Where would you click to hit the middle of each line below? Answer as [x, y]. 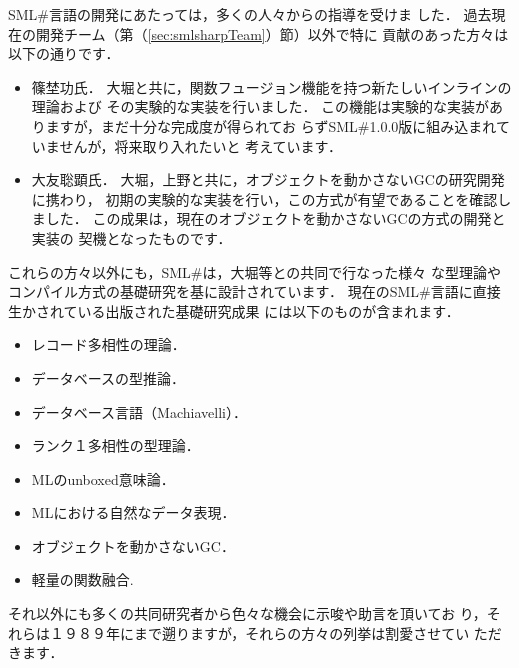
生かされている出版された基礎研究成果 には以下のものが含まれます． [234, 310]
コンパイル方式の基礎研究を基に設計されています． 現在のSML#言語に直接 [254, 291]
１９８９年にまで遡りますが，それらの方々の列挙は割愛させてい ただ [275, 632]
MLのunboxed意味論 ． [103, 478]
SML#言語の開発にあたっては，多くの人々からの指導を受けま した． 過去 [250, 14]
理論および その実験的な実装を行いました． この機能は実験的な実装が [260, 106]
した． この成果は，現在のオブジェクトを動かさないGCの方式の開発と [275, 218]
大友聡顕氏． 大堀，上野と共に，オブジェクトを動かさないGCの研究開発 [268, 179]
